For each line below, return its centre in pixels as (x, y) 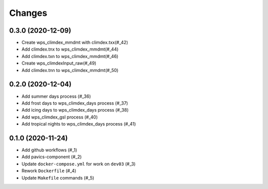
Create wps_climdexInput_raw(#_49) (59, 63)
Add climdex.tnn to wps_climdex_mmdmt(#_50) (70, 70)
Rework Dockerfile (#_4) (49, 171)
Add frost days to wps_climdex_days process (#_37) (75, 103)
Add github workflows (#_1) (49, 150)
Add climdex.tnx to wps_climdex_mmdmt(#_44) (70, 49)
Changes (28, 13)
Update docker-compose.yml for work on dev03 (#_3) (79, 164)
